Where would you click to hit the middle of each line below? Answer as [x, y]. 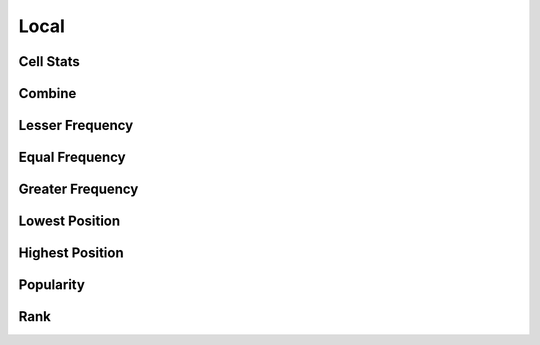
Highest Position [71, 253]
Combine [47, 93]
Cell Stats [49, 61]
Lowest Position [69, 221]
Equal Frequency [72, 157]
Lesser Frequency [76, 125]
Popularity [51, 285]
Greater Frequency [78, 189]
